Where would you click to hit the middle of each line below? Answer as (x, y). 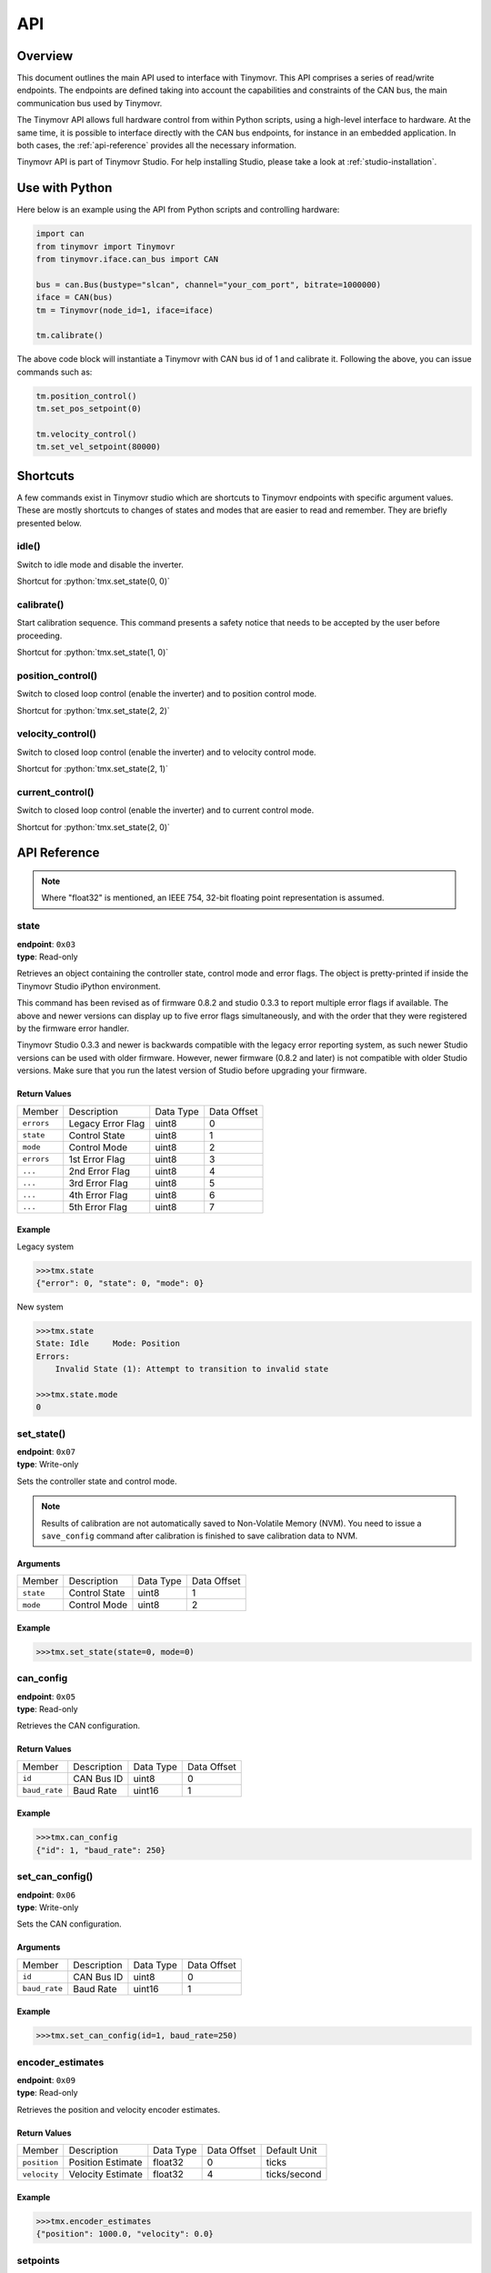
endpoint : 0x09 (46, 2080)
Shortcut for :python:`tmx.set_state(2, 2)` (93, 710)
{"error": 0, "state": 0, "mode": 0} (120, 1283)
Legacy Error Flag (107, 1123)
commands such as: (55, 372)
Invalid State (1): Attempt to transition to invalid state (192, 1369)
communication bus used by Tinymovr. (90, 103)
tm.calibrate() (70, 335)
